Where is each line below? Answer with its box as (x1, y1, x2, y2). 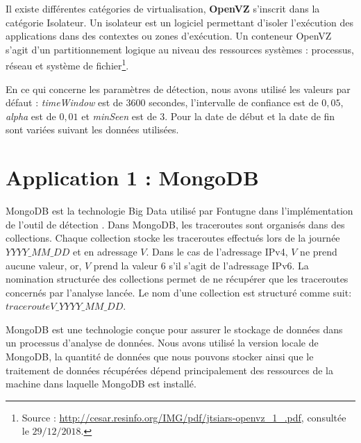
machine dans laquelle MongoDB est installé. (6, 376, 196, 391)
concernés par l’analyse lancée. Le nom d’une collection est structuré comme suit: (6, 285, 352, 299)
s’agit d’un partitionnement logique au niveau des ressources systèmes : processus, (6, 42, 354, 56)
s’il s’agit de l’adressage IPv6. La (169, 258, 309, 272)
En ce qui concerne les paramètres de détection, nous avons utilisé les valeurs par (6, 81, 351, 96)
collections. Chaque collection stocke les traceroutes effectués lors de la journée (6, 231, 340, 245)
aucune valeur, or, (6, 258, 82, 272)
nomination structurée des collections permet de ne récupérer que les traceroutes (6, 271, 349, 286)
